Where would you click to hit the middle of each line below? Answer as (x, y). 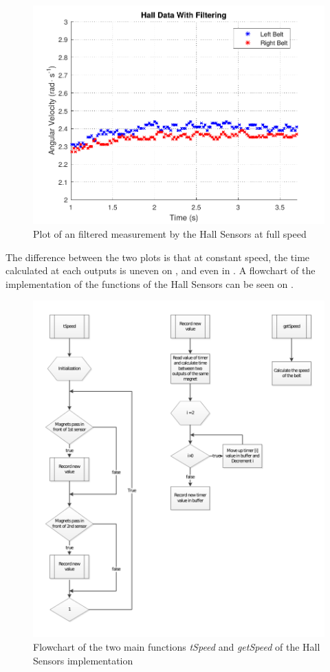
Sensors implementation (83, 660)
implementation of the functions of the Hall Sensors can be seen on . (150, 283)
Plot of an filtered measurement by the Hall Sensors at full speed (170, 233)
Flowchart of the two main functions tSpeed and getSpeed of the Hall (177, 646)
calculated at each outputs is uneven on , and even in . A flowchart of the (161, 270)
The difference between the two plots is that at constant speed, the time (158, 257)
